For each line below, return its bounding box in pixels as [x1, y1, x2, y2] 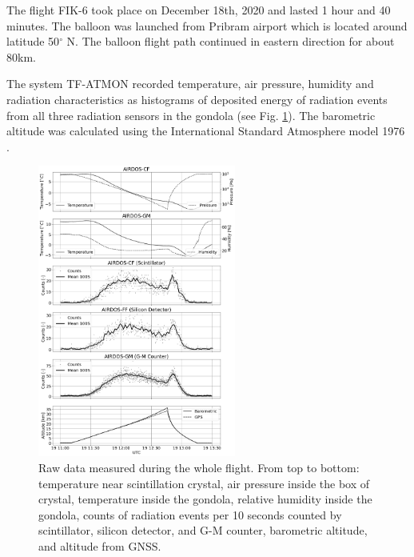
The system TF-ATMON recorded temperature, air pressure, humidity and [6, 75, 374, 92]
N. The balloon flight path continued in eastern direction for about [66, 33, 395, 50]
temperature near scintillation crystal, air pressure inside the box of [38, 475, 370, 491]
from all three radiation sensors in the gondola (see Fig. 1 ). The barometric [6, 106, 376, 123]
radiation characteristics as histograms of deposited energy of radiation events [6, 90, 388, 107]
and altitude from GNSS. [38, 537, 161, 554]
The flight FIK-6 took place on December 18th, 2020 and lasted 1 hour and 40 [6, 2, 391, 18]
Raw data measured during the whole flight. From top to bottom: [38, 459, 360, 475]
